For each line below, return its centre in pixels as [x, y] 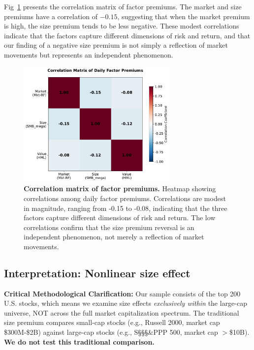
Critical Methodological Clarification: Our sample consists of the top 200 [122, 293]
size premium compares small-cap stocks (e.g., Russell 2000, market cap [112, 322]
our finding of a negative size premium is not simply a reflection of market [116, 45]
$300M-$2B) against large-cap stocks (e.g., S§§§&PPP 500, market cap [111, 332]
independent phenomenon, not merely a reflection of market [114, 237]
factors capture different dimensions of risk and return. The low [120, 218]
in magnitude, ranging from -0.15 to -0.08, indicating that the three [126, 208]
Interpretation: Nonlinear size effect [97, 273]
